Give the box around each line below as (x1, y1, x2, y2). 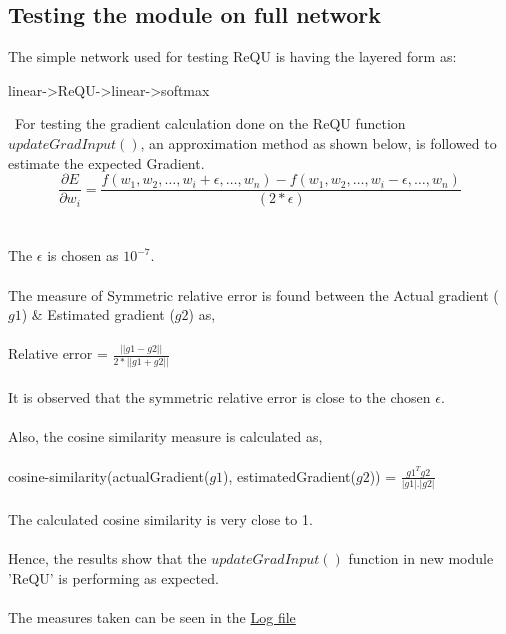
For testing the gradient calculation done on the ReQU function (14, 113, 406, 134)
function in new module (348, 548, 494, 569)
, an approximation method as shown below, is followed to (140, 132, 497, 153)
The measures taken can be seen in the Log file (8, 606, 296, 627)
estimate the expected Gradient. (8, 152, 205, 173)
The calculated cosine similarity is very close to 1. (8, 508, 313, 529)
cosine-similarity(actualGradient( (8, 465, 210, 486)
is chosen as (47, 245, 119, 266)
